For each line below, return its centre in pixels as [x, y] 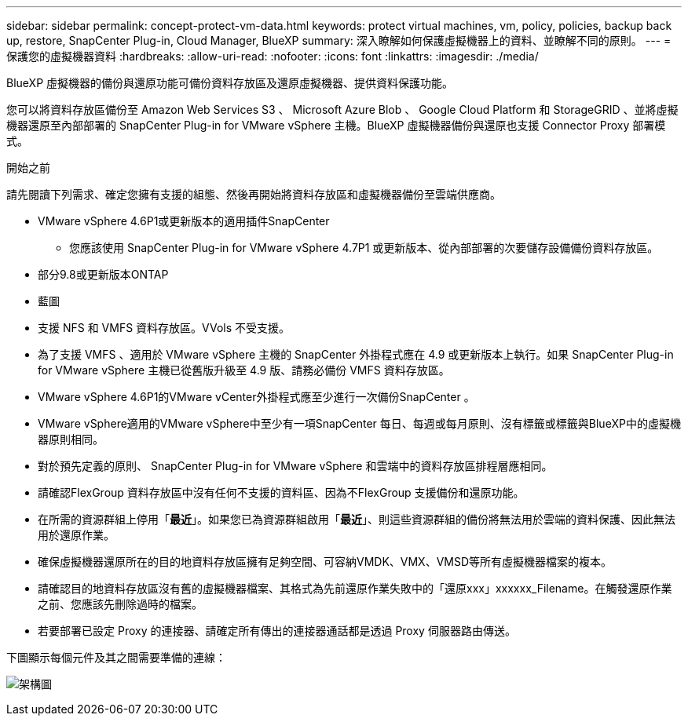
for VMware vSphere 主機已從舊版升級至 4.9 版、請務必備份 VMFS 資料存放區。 [244, 370]
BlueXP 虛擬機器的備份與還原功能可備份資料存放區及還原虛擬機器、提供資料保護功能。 [230, 83]
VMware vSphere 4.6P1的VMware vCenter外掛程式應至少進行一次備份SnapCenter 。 [256, 397]
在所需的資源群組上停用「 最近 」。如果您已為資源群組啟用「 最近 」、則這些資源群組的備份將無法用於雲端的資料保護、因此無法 [357, 519]
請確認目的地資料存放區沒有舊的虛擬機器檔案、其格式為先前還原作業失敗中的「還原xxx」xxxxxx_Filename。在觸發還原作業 [355, 588]
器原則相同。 [71, 439]
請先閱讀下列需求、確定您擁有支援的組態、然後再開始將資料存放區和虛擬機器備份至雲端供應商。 [254, 194]
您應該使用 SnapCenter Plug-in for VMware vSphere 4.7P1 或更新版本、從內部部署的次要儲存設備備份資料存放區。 [364, 248]
